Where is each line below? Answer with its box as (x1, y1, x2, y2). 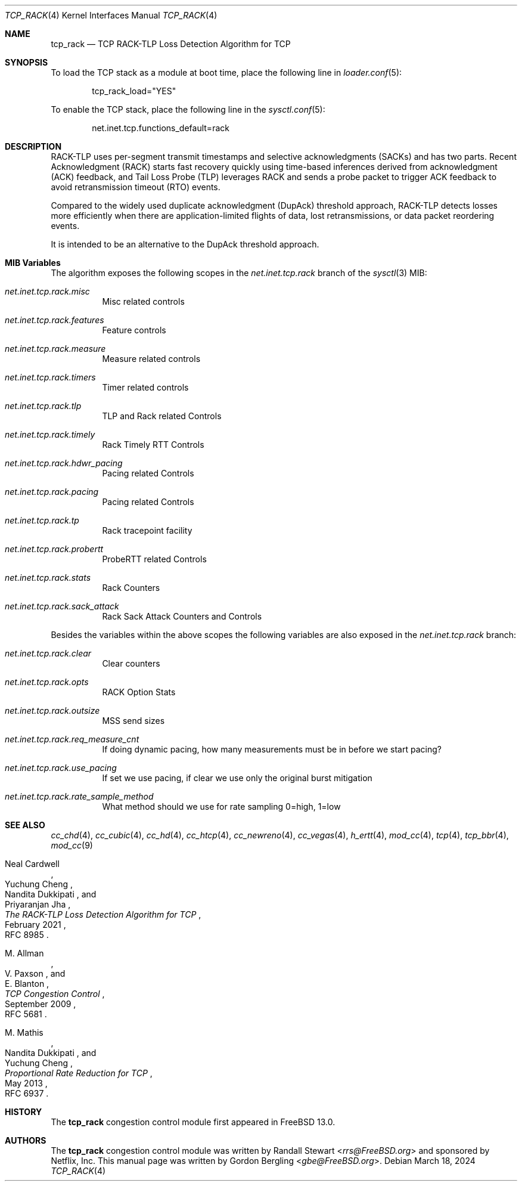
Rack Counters (102, 583, 160, 593)
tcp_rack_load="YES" (92, 86, 176, 96)
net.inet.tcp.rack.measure (5, 343, 106, 354)
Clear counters (102, 658, 160, 668)
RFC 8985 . (5, 930, 49, 940)
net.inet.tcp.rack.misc (5, 286, 90, 296)
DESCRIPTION (5, 141, 62, 151)
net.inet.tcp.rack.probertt (5, 544, 104, 554)
